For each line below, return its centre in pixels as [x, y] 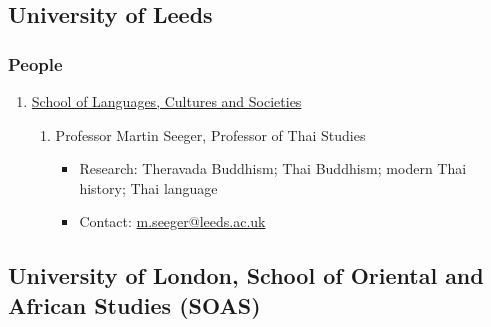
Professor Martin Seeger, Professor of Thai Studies [210, 134]
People [35, 63]
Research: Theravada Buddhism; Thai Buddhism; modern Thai [273, 168]
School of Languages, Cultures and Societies [166, 101]
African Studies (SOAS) [134, 304]
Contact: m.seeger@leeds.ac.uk [172, 221]
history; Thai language [148, 187]
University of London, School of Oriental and [246, 275]
